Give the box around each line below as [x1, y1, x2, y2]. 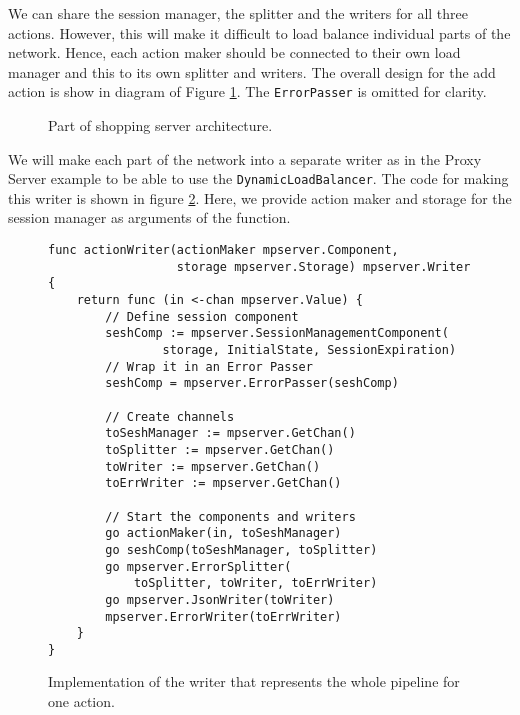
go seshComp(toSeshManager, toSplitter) [105, 542, 378, 557]
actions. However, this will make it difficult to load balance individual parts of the [8, 22, 511, 43]
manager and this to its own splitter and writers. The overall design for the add [8, 61, 496, 82]
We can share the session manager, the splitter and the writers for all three [8, 3, 468, 23]
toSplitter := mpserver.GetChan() [105, 442, 335, 457]
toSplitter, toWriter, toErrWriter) [133, 576, 378, 591]
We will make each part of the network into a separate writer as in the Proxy [8, 148, 482, 169]
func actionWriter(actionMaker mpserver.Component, [48, 243, 399, 258]
